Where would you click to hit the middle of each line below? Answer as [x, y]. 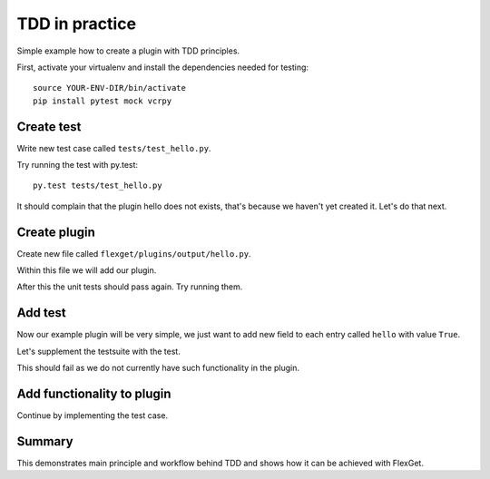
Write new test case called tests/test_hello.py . [114, 148]
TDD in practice [76, 24]
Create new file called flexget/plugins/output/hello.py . [134, 253]
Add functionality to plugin [94, 393]
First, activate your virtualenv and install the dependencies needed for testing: [162, 67]
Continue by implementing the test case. [92, 415]
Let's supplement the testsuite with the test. [98, 351]
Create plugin [56, 232]
